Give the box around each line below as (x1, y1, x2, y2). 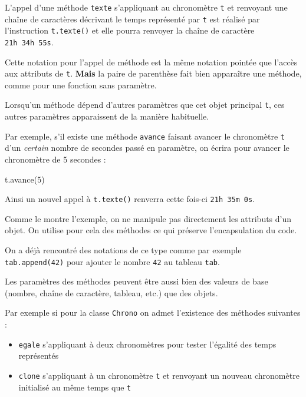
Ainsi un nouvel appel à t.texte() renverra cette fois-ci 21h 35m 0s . (5, 193, 255, 205)
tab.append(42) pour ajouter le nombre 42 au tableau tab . (5, 255, 220, 267)
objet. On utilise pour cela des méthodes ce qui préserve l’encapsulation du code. (5, 224, 297, 236)
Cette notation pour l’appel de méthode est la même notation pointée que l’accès (5, 55, 298, 68)
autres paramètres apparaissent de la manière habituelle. (5, 110, 209, 123)
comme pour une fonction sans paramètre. (5, 78, 157, 91)
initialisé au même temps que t (18, 381, 131, 393)
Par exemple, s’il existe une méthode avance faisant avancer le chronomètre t (5, 130, 285, 142)
